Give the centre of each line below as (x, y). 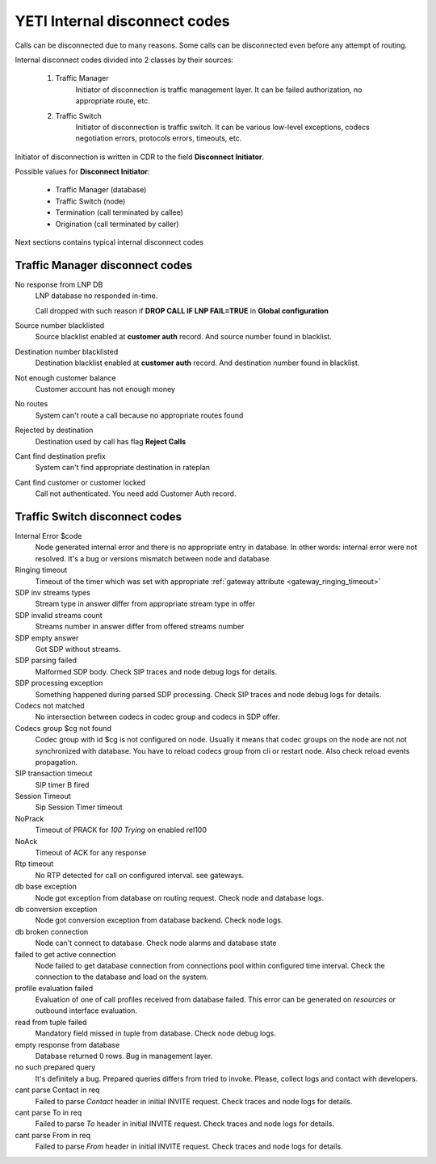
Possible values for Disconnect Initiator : (82, 172)
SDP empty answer (47, 637)
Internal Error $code (48, 536)
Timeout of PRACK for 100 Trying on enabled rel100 (121, 830)
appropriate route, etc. (113, 101)
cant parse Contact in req (57, 1090)
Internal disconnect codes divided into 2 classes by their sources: (124, 60)
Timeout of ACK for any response (91, 853)
